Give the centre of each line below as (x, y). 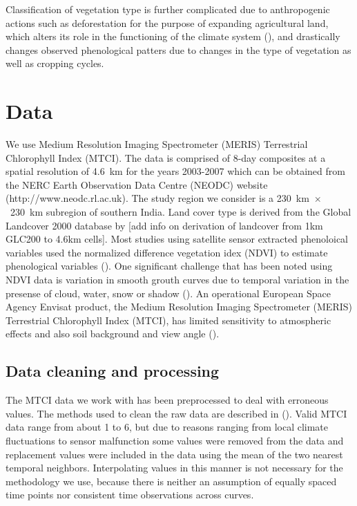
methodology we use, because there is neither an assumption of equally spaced (171, 481)
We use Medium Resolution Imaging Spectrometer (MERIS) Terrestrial (157, 144)
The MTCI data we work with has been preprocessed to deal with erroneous (167, 400)
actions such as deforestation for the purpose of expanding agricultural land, (167, 22)
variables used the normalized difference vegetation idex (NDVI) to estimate (167, 252)
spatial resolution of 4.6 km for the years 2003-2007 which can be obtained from (175, 171)
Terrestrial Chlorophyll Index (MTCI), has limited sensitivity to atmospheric (168, 320)
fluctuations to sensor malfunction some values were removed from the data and (175, 440)
